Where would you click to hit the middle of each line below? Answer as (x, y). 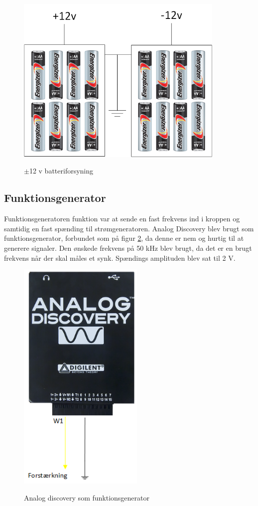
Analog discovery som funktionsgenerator (87, 497)
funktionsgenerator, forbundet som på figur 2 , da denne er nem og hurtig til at (124, 238)
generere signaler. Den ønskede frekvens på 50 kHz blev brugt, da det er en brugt (128, 248)
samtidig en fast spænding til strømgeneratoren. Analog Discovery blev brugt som (129, 228)
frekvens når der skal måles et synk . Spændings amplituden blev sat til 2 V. (120, 257)
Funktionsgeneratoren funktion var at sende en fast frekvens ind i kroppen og (122, 219)
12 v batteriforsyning (61, 171)
